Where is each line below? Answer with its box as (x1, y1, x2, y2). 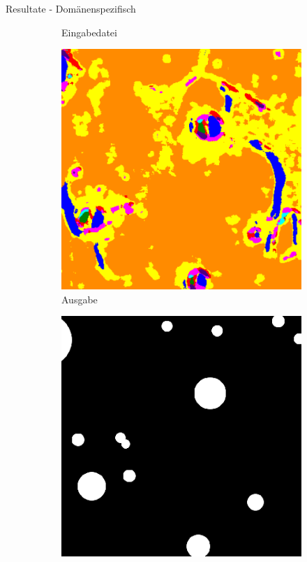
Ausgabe (61, 291, 98, 306)
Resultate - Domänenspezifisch (6, 1, 136, 15)
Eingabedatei (61, 24, 117, 39)
